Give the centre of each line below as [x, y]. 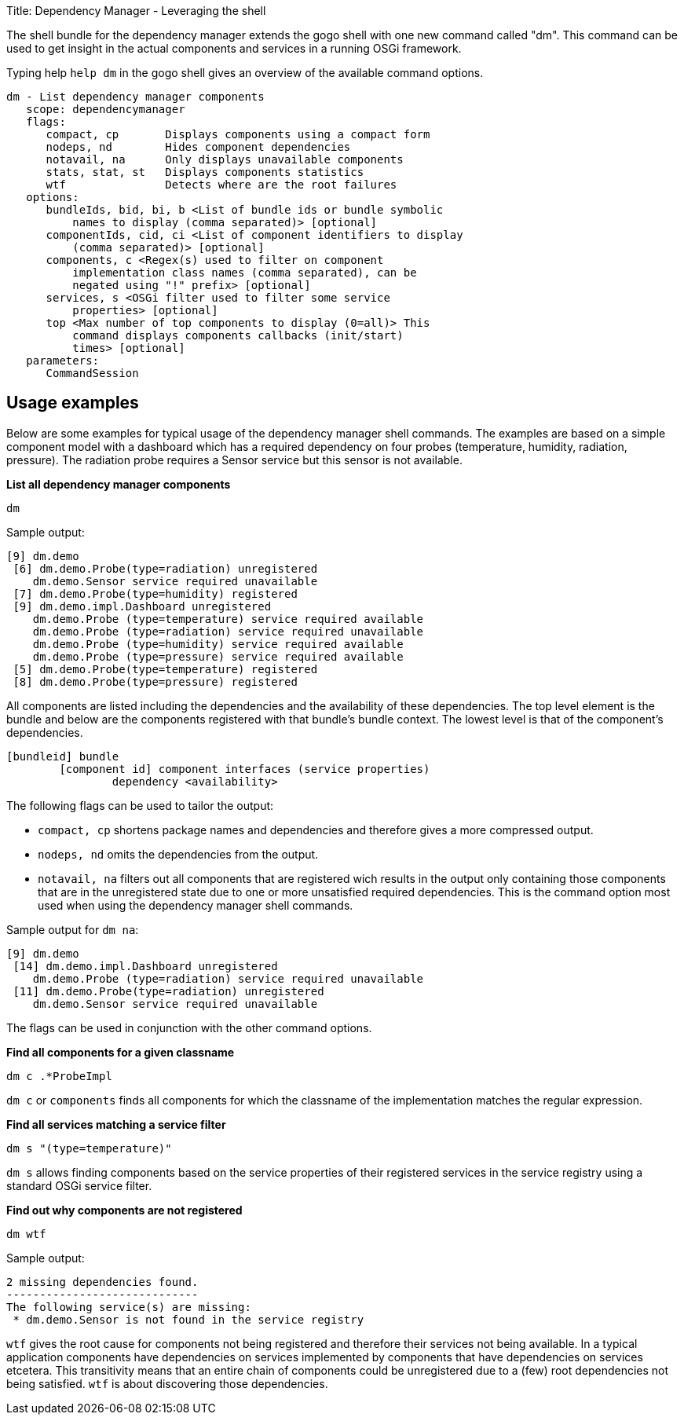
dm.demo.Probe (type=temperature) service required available [228, 619]
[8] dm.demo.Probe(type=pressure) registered [155, 681]
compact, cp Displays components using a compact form [238, 134]
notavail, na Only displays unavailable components [225, 159]
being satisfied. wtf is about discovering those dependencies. [167, 1383]
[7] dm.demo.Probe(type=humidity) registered [155, 593]
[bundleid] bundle [63, 756]
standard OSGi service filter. [79, 1185]
